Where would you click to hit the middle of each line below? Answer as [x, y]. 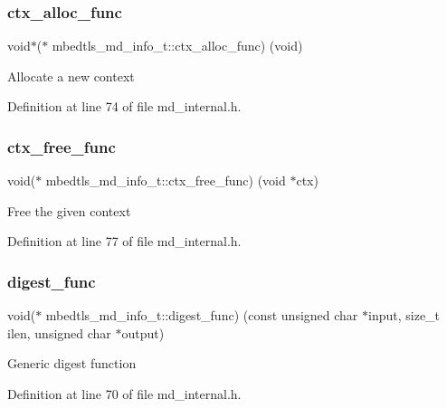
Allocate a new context [71, 76]
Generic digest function [72, 363]
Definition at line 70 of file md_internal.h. [124, 394]
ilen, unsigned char [59, 332]
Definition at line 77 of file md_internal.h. [124, 241]
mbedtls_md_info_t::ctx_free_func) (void [166, 180]
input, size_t [404, 315]
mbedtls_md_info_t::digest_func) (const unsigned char [202, 315]
